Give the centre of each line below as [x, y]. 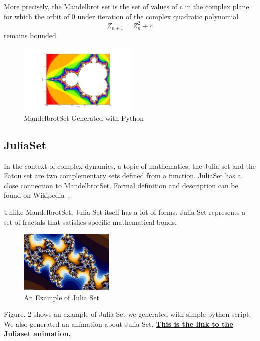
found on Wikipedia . [37, 195]
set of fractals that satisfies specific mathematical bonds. [90, 221]
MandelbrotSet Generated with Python [84, 118]
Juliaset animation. [38, 333]
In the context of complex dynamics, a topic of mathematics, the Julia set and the [130, 166]
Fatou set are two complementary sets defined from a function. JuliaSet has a [123, 175]
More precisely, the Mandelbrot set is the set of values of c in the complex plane [127, 6]
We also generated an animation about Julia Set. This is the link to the [119, 323]
